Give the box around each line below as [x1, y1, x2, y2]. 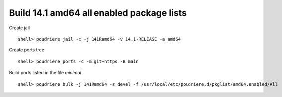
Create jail [9, 25, 30, 31]
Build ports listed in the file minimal [9, 70, 82, 76]
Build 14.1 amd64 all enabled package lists [9, 7, 187, 18]
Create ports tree [9, 47, 45, 53]
